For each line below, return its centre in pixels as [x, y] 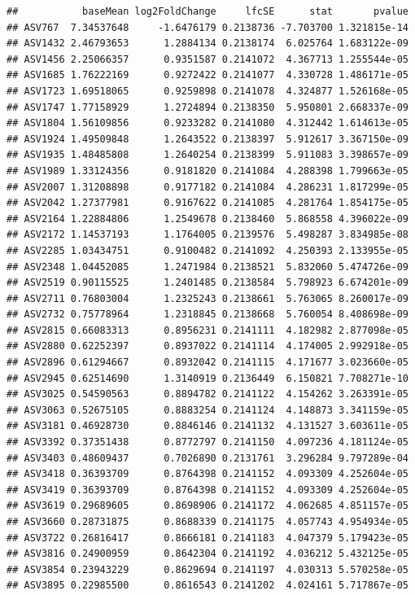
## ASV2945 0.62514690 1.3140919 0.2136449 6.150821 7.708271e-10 [207, 378]
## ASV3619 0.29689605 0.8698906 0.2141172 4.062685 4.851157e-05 [207, 506]
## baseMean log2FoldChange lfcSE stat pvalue [207, 11]
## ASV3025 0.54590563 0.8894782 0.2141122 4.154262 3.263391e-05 [207, 394]
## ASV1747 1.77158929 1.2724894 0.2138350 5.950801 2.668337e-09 [207, 107]
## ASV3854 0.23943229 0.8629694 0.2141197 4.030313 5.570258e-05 [207, 569]
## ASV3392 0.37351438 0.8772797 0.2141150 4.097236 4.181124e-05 [207, 442]
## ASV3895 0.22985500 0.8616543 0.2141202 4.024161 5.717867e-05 [207, 586]
